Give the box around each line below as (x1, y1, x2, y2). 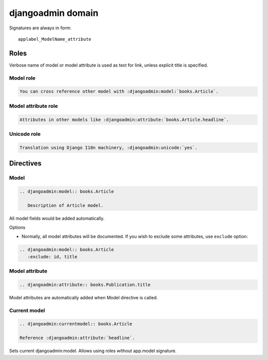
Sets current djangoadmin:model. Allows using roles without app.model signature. (9, 348, 177, 354)
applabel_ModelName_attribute (18, 36, 92, 42)
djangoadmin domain (9, 7, 99, 18)
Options (9, 224, 26, 230)
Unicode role (9, 130, 41, 137)
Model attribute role (9, 102, 58, 109)
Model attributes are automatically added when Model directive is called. (9, 294, 158, 300)
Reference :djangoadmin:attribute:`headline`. (19, 335, 135, 341)
